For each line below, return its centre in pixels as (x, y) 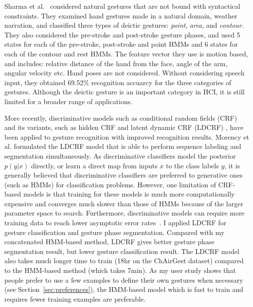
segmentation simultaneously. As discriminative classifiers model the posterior (120, 155)
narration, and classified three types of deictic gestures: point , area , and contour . (124, 25)
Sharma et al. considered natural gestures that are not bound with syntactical (122, 6)
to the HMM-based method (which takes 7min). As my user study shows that (120, 270)
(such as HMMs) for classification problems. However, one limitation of (110, 184)
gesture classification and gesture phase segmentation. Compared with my (115, 232)
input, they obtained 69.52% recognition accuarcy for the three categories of (118, 82)
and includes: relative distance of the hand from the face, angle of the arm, (116, 63)
